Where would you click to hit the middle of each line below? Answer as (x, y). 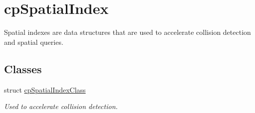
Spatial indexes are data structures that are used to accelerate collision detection (127, 32)
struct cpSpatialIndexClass (45, 89)
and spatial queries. (34, 42)
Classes (23, 68)
